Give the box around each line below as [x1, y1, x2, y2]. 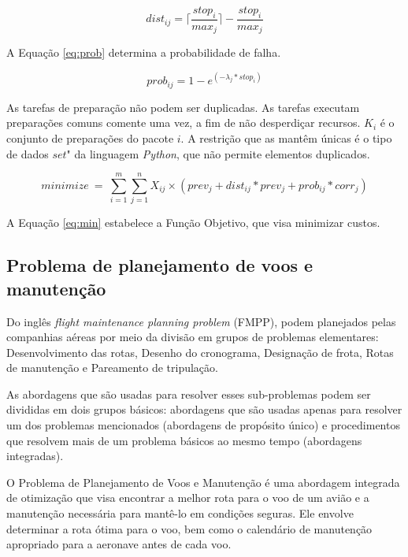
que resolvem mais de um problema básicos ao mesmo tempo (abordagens [6, 432, 362, 448]
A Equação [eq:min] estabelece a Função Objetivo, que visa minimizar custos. [6, 214, 380, 231]
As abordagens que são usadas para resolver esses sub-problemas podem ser [6, 385, 371, 402]
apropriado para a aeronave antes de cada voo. [6, 536, 232, 552]
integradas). [6, 447, 64, 464]
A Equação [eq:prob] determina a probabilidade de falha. [6, 44, 281, 61]
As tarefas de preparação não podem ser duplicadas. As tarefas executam [6, 98, 360, 115]
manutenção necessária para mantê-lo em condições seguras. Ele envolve [6, 505, 354, 522]
